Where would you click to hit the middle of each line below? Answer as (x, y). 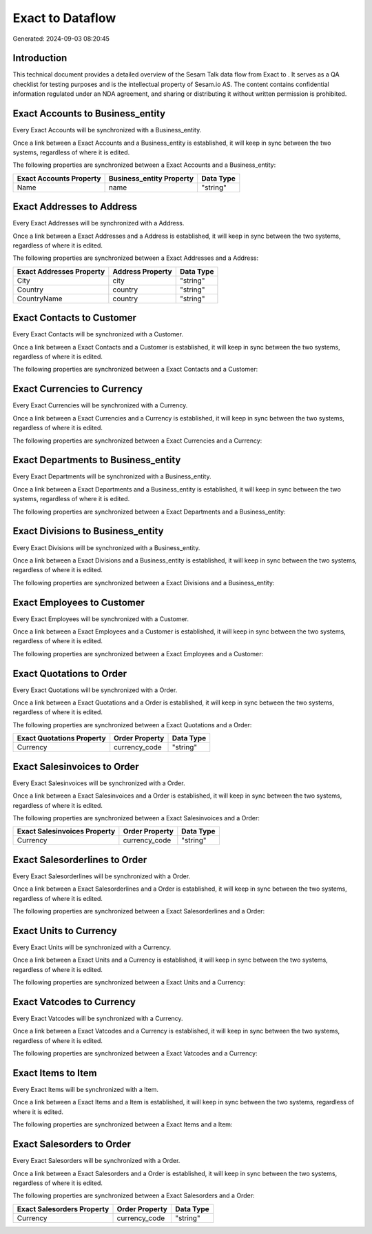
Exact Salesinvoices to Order (76, 766)
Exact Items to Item (55, 1073)
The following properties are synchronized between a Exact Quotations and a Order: (132, 725)
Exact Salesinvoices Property (66, 831)
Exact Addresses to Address (75, 207)
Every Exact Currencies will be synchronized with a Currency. (100, 405)
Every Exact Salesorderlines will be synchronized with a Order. (102, 876)
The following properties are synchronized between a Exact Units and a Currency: (129, 982)
